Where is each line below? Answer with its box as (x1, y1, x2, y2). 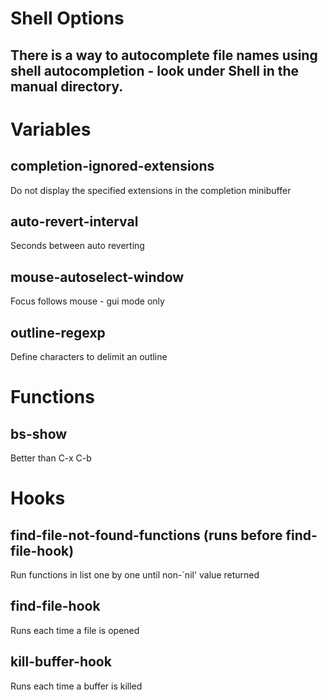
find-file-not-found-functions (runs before (10, 527, 283, 544)
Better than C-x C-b (10, 452, 92, 464)
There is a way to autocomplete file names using (10, 47, 318, 64)
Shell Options (10, 7, 125, 30)
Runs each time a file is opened (10, 624, 140, 636)
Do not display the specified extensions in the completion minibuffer (10, 184, 292, 196)
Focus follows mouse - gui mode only (10, 295, 165, 307)
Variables (10, 118, 92, 141)
